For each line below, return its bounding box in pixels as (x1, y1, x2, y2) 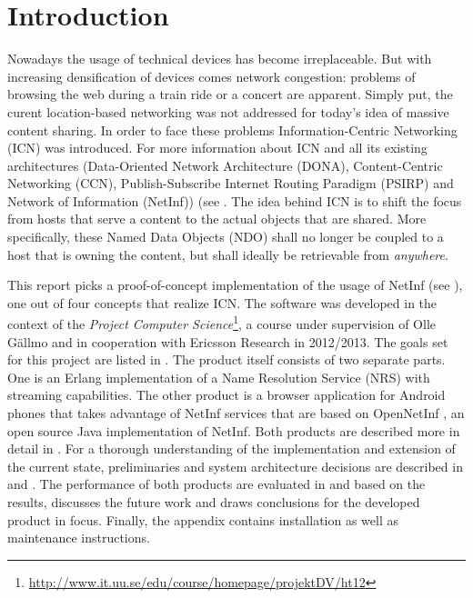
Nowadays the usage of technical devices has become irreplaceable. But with (7, 49, 432, 68)
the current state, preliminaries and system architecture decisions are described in (7, 456, 463, 475)
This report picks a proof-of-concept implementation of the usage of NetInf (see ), (7, 275, 463, 294)
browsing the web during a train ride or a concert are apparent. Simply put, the (7, 85, 453, 104)
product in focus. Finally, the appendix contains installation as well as (7, 510, 399, 529)
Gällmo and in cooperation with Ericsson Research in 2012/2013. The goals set (7, 332, 448, 351)
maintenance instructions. (7, 528, 150, 547)
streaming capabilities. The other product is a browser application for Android (7, 385, 446, 404)
